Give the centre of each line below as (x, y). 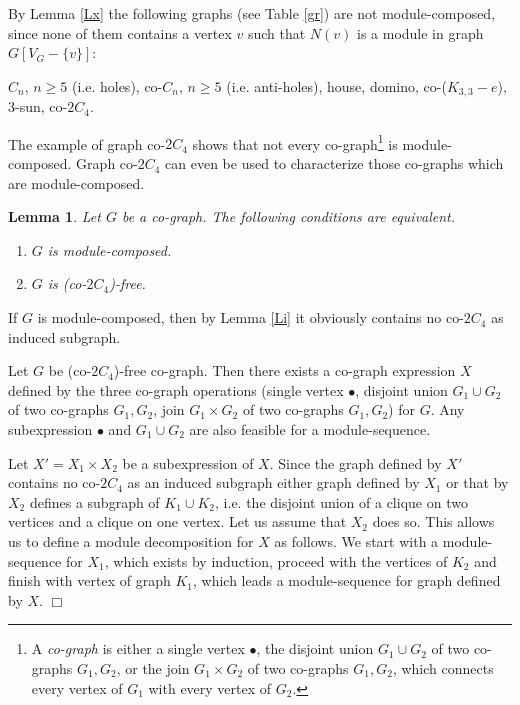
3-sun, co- (38, 106)
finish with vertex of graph (89, 580)
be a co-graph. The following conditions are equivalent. (288, 216)
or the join (157, 667)
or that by (477, 482)
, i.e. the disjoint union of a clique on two (341, 501)
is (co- (67, 283)
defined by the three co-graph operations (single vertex (176, 389)
